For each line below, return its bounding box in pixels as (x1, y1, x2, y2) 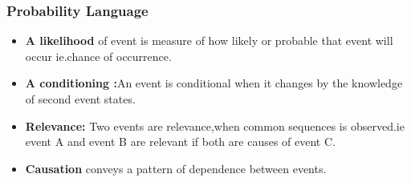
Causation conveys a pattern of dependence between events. (25, 160, 327, 176)
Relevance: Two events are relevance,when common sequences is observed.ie (25, 117, 405, 134)
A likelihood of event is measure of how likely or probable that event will (25, 32, 393, 49)
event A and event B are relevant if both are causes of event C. (25, 133, 336, 150)
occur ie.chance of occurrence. (25, 47, 172, 64)
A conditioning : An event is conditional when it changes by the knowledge (25, 75, 403, 91)
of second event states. (25, 91, 136, 107)
